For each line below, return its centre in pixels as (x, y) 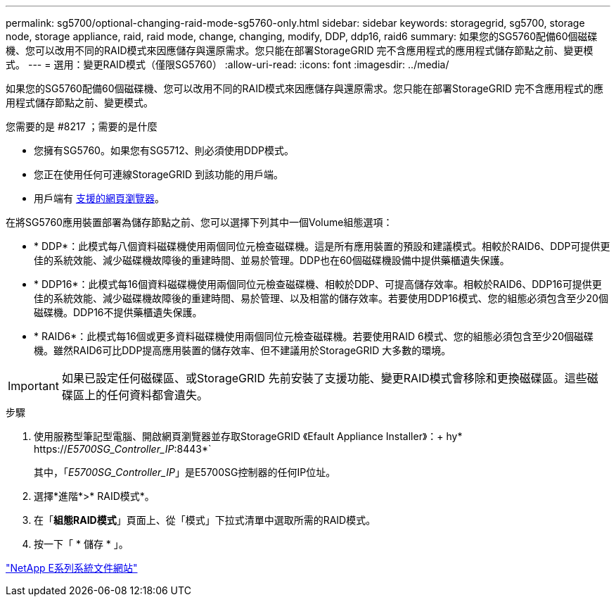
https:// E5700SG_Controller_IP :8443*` (123, 449)
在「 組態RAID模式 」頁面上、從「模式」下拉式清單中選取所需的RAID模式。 (205, 520)
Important (33, 386)
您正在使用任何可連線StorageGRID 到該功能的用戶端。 (159, 174)
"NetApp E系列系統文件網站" (72, 568)
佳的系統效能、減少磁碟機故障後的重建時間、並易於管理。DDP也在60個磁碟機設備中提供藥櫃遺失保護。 (272, 260)
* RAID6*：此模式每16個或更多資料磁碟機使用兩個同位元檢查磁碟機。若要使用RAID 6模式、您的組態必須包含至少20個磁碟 (314, 336)
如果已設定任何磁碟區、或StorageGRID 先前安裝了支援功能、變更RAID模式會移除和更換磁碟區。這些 (324, 378)
